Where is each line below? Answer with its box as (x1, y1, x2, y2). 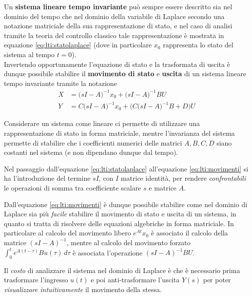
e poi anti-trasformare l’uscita (91, 275, 180, 285)
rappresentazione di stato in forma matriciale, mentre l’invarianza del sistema (4, 128, 235, 138)
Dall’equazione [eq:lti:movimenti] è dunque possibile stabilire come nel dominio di (4, 199, 248, 209)
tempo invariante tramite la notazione (4, 78, 117, 88)
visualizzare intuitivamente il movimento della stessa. (4, 284, 162, 295)
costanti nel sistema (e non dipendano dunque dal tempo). (4, 147, 178, 157)
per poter (203, 275, 231, 285)
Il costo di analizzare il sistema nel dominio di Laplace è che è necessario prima (4, 265, 240, 275)
